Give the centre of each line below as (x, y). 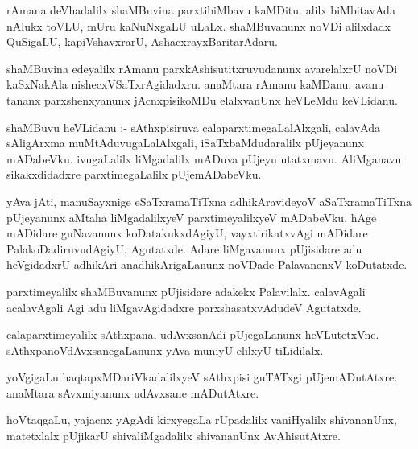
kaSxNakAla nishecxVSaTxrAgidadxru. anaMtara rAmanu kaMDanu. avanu (195, 84)
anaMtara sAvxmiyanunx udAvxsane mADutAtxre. (133, 392)
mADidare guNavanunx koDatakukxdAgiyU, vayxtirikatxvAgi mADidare (187, 233)
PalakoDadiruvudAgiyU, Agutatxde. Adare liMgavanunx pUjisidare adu (184, 248)
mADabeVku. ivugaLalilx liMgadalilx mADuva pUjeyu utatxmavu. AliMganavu (204, 158)
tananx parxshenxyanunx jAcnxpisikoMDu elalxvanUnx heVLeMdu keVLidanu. (202, 99)
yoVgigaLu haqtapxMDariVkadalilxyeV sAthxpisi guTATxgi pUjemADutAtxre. (202, 377)
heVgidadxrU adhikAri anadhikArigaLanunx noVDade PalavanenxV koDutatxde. (207, 264)
